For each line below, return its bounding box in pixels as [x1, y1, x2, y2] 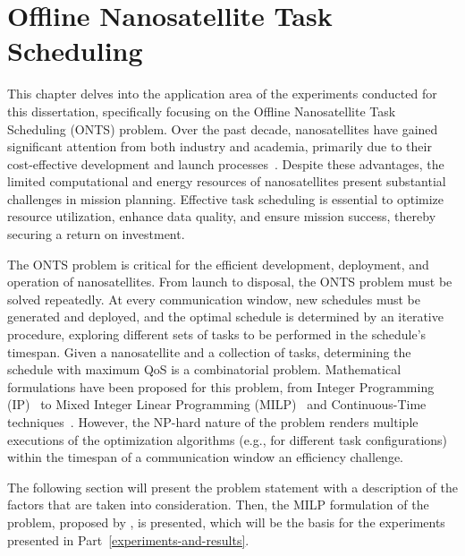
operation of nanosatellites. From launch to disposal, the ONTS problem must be [7, 272, 452, 291]
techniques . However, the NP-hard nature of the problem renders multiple [7, 413, 418, 431]
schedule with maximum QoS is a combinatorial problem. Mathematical [7, 360, 402, 379]
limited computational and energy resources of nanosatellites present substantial [7, 172, 446, 191]
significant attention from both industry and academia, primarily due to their [7, 137, 432, 156]
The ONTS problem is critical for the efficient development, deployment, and [7, 254, 429, 273]
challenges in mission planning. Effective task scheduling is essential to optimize [7, 189, 444, 208]
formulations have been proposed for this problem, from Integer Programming [7, 377, 435, 396]
